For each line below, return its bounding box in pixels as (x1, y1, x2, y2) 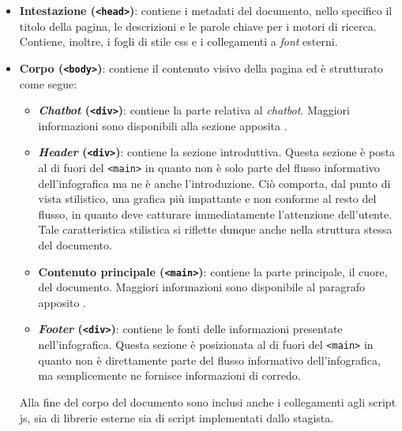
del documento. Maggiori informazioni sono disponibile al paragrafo (38, 279, 365, 295)
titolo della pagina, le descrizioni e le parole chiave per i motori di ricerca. (19, 17, 377, 34)
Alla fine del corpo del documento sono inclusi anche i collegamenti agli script (19, 393, 396, 410)
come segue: (19, 75, 77, 92)
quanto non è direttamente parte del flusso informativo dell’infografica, (38, 351, 381, 368)
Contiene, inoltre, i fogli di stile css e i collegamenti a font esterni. (19, 33, 338, 50)
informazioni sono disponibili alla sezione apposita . (38, 117, 287, 133)
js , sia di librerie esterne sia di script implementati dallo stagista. (19, 409, 334, 425)
